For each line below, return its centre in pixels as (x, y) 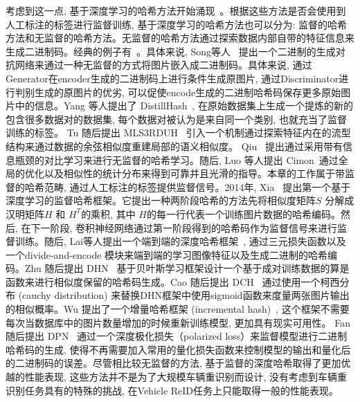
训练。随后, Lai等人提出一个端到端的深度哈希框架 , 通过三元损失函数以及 (180, 241)
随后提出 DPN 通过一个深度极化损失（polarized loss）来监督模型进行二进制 (177, 336)
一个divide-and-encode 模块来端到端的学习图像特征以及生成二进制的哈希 (167, 254)
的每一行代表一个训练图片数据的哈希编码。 (243, 213)
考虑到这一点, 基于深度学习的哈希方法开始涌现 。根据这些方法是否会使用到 (176, 10)
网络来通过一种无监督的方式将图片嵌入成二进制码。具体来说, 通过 (163, 65)
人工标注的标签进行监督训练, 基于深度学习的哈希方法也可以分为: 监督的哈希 (177, 24)
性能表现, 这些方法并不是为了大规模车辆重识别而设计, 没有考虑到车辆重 (186, 377)
